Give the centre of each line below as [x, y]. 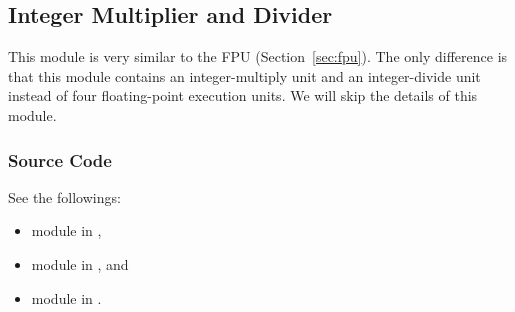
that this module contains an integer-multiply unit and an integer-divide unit [244, 75]
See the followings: [64, 196]
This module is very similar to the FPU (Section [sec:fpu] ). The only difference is [258, 56]
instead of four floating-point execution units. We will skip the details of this [243, 95]
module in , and [80, 263]
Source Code [60, 159]
